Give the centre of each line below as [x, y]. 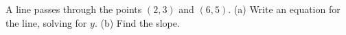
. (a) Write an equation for [284, 9]
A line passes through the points [74, 9]
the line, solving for [46, 22]
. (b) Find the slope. [137, 22]
